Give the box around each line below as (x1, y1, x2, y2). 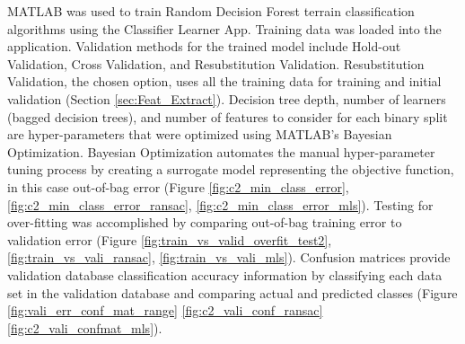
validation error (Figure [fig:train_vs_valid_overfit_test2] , (7, 230, 332, 249)
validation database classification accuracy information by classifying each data (7, 265, 443, 284)
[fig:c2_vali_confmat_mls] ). (7, 318, 162, 337)
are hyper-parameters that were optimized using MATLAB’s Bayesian (7, 125, 392, 144)
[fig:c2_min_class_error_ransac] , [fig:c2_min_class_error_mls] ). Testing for (7, 195, 434, 214)
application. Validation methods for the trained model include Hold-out (7, 37, 401, 56)
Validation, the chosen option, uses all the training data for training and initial (7, 72, 442, 91)
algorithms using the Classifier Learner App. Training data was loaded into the (7, 19, 442, 38)
